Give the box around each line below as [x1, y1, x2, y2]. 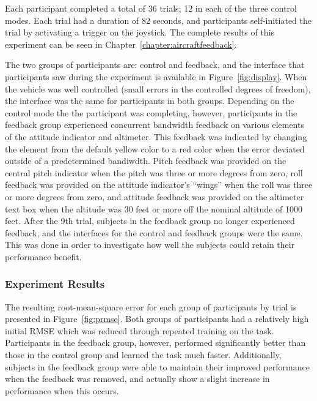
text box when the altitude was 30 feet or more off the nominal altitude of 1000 [5, 202, 303, 215]
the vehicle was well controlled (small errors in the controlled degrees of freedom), [5, 82, 311, 95]
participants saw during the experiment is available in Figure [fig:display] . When [5, 70, 307, 83]
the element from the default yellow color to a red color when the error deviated [5, 142, 305, 155]
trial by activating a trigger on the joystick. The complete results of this [5, 26, 275, 39]
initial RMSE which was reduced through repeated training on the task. [5, 324, 274, 337]
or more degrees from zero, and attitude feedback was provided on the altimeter [5, 190, 304, 203]
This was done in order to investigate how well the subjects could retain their [5, 238, 295, 251]
